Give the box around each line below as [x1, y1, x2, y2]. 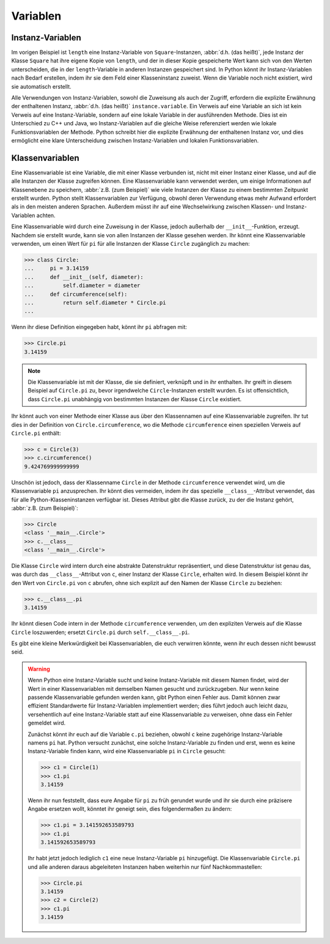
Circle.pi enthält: [11, 430, 61, 437]
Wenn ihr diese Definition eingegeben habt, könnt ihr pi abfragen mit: [11, 323, 188, 331]
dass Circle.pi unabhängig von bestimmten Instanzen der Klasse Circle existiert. [28, 395, 242, 403]
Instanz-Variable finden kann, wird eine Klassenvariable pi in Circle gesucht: [28, 748, 226, 755]
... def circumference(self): [24, 290, 128, 298]
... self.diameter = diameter [24, 282, 141, 289]
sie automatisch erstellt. [11, 83, 71, 90]
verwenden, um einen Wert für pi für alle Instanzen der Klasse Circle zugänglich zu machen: [11, 240, 250, 247]
